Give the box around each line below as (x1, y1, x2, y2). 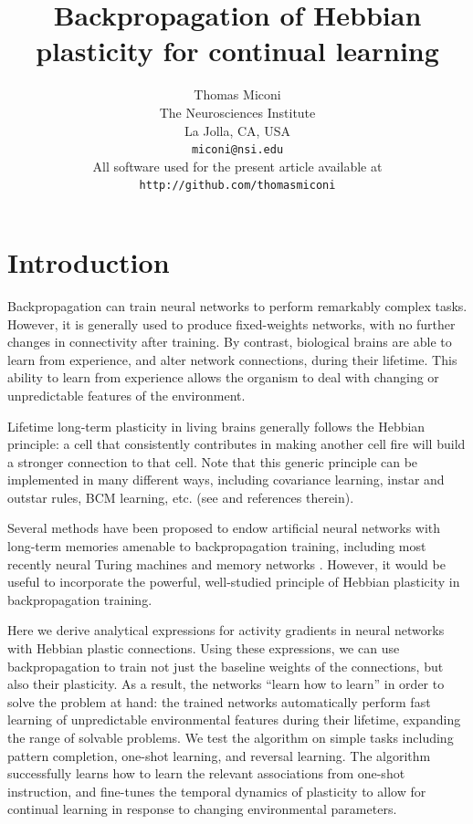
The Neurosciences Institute (159, 102, 316, 121)
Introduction (7, 244, 170, 280)
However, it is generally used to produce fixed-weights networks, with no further (7, 314, 456, 333)
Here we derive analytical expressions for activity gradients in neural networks (7, 621, 445, 640)
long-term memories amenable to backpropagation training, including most (7, 537, 426, 556)
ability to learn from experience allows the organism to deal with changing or (7, 368, 439, 387)
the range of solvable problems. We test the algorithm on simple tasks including (7, 728, 454, 746)
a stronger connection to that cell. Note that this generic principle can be (7, 452, 418, 471)
